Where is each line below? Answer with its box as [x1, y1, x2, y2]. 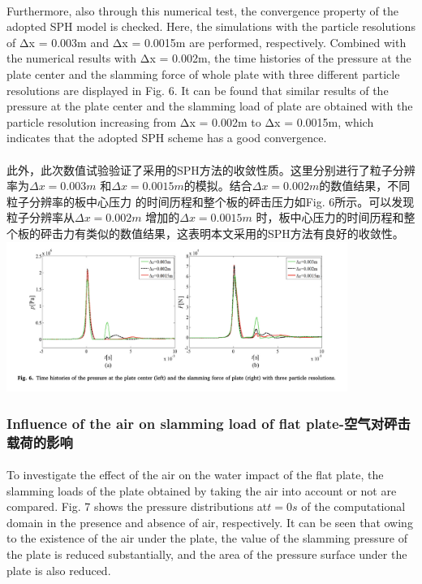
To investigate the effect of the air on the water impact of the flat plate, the [6, 466, 384, 483]
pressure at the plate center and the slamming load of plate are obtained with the [6, 97, 413, 115]
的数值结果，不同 [319, 177, 411, 194]
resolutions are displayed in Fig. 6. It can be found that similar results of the [6, 81, 389, 98]
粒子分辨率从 [6, 209, 75, 226]
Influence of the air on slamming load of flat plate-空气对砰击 [6, 413, 411, 433]
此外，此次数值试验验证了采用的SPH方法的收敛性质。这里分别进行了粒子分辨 [6, 161, 416, 178]
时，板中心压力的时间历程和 [256, 209, 404, 226]
